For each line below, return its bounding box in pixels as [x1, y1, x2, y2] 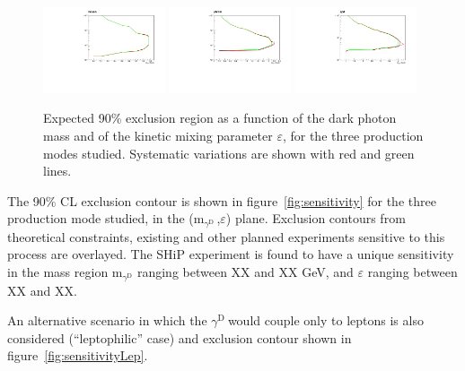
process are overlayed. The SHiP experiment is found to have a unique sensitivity [7, 245, 454, 263]
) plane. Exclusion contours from [225, 209, 406, 228]
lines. [43, 161, 72, 180]
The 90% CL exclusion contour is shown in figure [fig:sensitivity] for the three [7, 191, 436, 210]
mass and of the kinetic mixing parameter [43, 126, 273, 145]
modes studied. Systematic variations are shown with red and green [43, 143, 415, 162]
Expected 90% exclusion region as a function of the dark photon [43, 108, 397, 127]
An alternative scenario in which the [7, 311, 207, 330]
